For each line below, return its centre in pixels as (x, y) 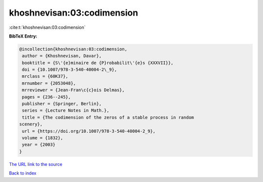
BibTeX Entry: (23, 36)
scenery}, (31, 124)
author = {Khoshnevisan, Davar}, (62, 56)
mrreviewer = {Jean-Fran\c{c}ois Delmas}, (74, 90)
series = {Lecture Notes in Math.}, (66, 111)
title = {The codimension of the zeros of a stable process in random (108, 117)
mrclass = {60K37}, (45, 76)
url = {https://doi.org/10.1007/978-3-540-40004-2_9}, (89, 131)
